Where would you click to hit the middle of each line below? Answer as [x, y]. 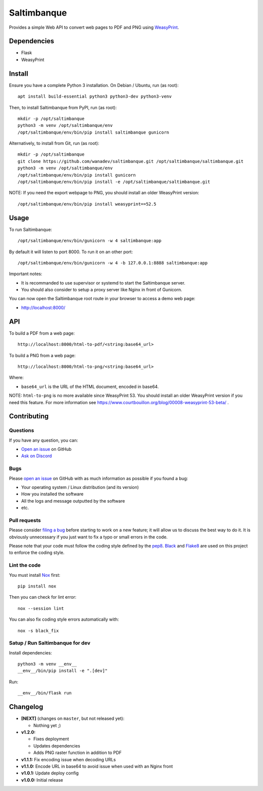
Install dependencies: [30, 653]
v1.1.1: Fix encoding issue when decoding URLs [69, 759]
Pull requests [25, 520]
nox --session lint [41, 608]
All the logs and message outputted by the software [73, 501]
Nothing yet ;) [47, 725]
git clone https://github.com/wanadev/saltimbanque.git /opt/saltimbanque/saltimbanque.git [131, 161]
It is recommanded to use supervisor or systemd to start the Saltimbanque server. [103, 283]
